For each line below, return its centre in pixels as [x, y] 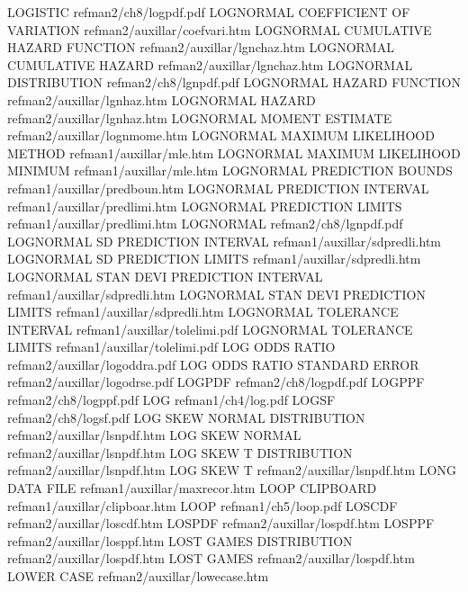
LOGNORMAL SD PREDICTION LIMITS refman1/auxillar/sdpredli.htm [214, 259]
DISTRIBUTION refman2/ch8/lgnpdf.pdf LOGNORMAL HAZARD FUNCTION [234, 82]
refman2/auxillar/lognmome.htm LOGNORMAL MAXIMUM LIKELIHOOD [221, 135]
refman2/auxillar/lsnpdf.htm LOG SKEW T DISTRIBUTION [180, 452]
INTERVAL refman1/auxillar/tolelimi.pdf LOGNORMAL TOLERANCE [210, 329]
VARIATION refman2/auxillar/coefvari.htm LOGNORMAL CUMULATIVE [220, 29]
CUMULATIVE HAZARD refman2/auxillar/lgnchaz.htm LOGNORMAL [210, 64]
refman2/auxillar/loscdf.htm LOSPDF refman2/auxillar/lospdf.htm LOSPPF [221, 523]
